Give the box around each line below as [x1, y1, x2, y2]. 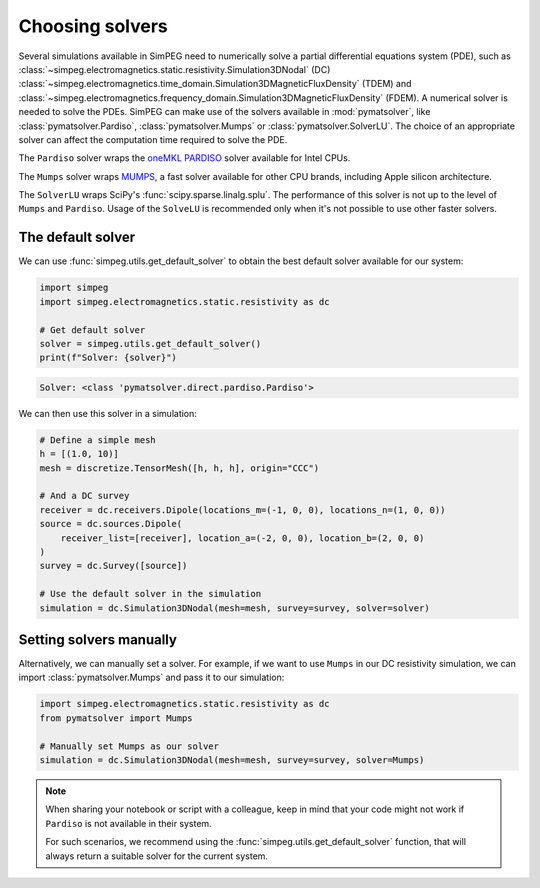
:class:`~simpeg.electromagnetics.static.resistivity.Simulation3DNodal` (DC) [18, 63, 331, 75]
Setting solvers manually [18, 631, 177, 648]
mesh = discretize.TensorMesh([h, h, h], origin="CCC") [39, 462, 320, 474]
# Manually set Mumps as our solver [39, 740, 220, 752]
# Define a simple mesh [39, 434, 157, 445]
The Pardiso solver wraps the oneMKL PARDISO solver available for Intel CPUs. [18, 152, 351, 164]
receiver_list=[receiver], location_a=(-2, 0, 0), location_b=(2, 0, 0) [60, 532, 425, 544]
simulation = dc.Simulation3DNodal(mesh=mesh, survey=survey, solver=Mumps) [39, 754, 425, 765]
